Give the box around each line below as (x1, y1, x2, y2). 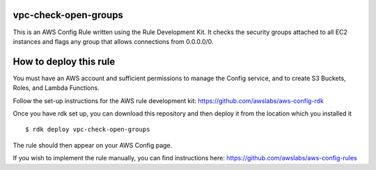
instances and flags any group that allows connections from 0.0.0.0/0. (13, 37, 214, 45)
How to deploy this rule (13, 56, 116, 68)
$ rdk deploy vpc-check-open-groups (25, 125, 150, 134)
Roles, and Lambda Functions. (13, 84, 100, 92)
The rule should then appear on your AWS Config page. (13, 141, 173, 149)
